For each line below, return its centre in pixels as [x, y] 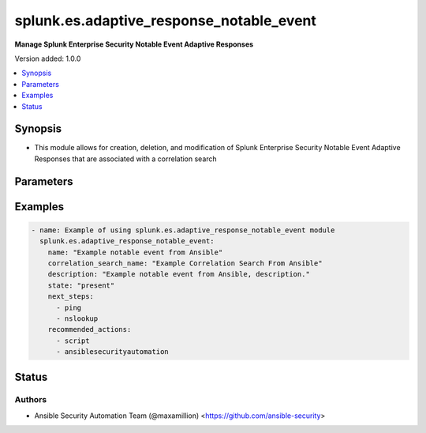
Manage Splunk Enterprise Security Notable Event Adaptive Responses [134, 44]
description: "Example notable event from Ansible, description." [179, 274]
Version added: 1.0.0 [48, 58]
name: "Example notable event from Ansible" [135, 252]
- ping [69, 307]
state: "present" [81, 285]
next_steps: [71, 297]
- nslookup [77, 318]
